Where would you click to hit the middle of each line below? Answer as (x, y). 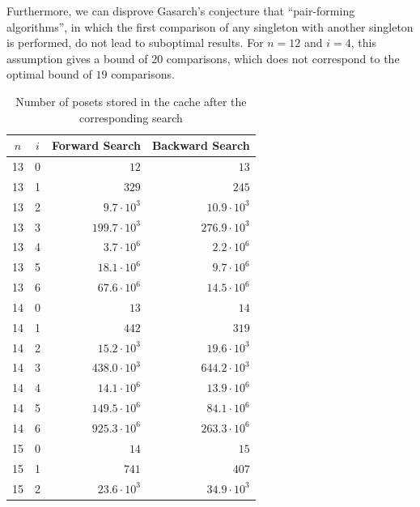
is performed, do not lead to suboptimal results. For (135, 43)
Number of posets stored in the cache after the (131, 101)
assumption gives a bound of (77, 58)
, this (363, 43)
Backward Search (201, 145)
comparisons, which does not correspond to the (283, 58)
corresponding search (131, 117)
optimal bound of (49, 74)
